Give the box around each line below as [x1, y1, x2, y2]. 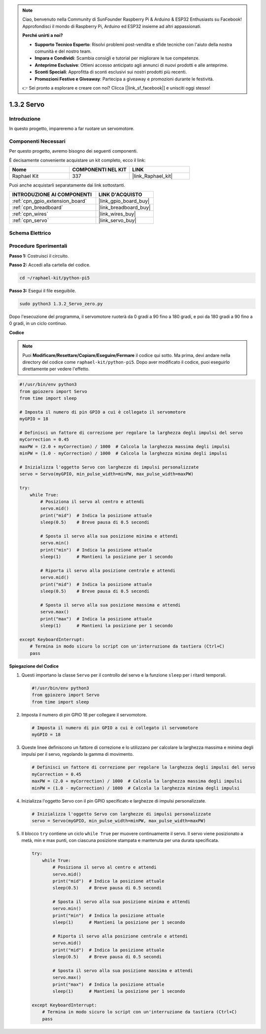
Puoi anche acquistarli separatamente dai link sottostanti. [9, 182, 126, 188]
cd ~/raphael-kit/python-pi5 [19, 275, 90, 281]
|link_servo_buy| [99, 217, 136, 224]
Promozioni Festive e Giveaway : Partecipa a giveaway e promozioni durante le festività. [34, 76, 214, 82]
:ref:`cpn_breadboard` [12, 204, 64, 211]
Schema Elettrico [9, 229, 51, 236]
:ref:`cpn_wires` [12, 211, 49, 218]
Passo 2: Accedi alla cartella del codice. [9, 262, 91, 268]
